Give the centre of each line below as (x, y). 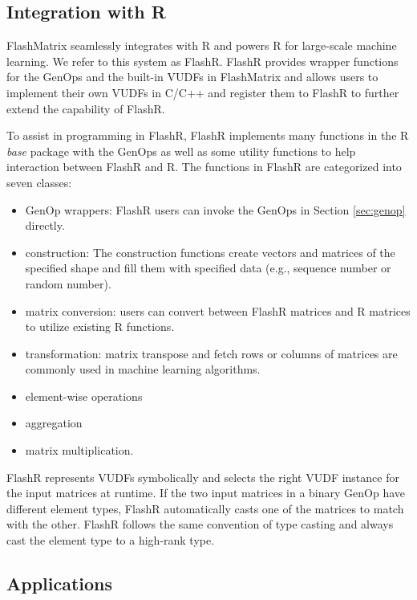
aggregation (54, 423)
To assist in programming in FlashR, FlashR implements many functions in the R (208, 135)
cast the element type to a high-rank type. (111, 540)
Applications (60, 584)
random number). (68, 283)
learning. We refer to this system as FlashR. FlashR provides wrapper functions (202, 61)
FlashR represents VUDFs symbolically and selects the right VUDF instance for (203, 477)
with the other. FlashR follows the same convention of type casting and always (200, 524)
